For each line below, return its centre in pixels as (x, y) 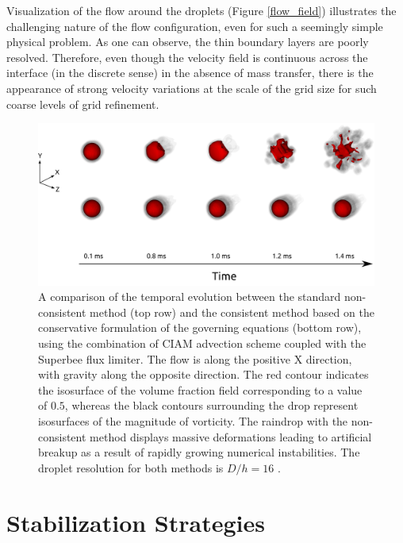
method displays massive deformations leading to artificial (231, 436)
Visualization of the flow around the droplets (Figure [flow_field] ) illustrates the (201, 10)
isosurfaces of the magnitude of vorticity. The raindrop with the (193, 421)
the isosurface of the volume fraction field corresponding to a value (200, 389)
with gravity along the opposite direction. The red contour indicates (203, 374)
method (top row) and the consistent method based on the (232, 312)
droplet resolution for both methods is (131, 467)
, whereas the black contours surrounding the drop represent (211, 405)
